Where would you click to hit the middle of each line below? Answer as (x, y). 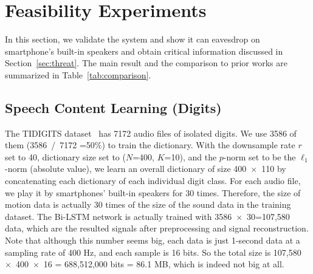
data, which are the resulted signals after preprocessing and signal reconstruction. (157, 228)
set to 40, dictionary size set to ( (65, 156)
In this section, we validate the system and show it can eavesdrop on (132, 39)
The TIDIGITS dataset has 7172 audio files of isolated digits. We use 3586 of (151, 133)
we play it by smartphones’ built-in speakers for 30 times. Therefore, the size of (153, 192)
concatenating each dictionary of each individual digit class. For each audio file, (153, 181)
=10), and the (191, 156)
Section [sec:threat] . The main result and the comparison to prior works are (146, 63)
